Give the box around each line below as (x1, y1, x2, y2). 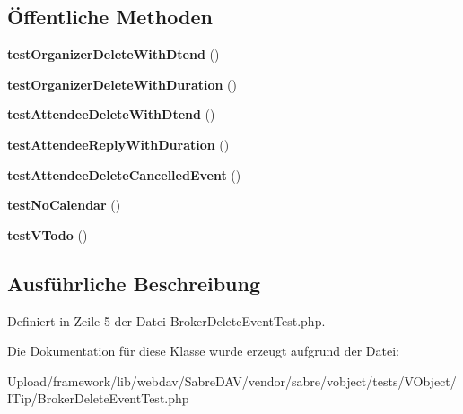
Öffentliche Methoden (7, 3, 213, 30)
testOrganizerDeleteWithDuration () (7, 74, 237, 93)
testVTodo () (7, 225, 88, 244)
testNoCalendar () (7, 195, 121, 214)
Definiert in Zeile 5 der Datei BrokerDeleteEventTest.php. (7, 311, 326, 330)
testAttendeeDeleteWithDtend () (7, 105, 215, 124)
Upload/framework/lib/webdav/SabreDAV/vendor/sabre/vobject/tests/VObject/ (7, 371, 457, 390)
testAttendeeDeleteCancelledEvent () (7, 165, 241, 184)
